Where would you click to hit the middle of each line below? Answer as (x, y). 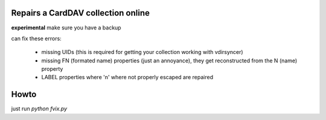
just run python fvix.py (39, 109)
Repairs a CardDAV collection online (81, 13)
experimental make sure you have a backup (66, 28)
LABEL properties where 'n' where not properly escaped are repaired (127, 77)
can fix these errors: (36, 38)
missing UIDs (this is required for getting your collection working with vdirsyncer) (142, 52)
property (52, 69)
